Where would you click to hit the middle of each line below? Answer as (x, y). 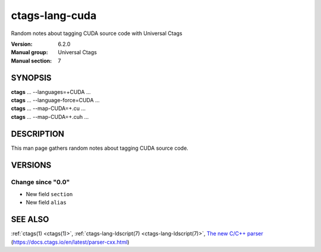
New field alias (46, 203)
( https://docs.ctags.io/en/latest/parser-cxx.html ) (70, 242)
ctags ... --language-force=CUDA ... (56, 100)
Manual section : (32, 61)
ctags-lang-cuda (54, 15)
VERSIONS (31, 165)
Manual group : (29, 52)
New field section (49, 194)
